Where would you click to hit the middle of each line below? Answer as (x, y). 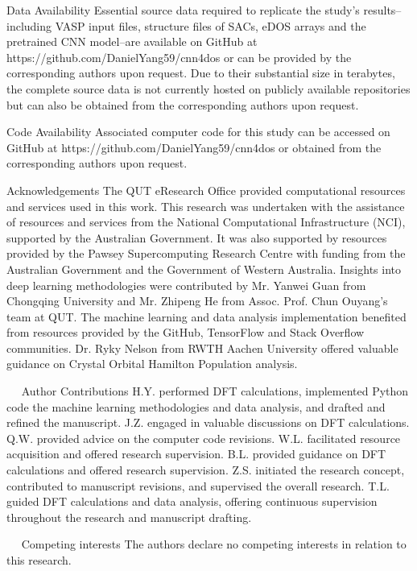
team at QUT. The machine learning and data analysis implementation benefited (206, 316)
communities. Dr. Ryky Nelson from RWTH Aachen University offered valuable (202, 348)
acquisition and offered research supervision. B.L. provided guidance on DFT (196, 454)
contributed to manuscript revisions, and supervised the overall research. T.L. (198, 485)
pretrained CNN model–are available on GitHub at (132, 41)
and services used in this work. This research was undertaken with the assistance (206, 206)
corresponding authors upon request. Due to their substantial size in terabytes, (201, 73)
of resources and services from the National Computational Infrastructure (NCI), (206, 222)
